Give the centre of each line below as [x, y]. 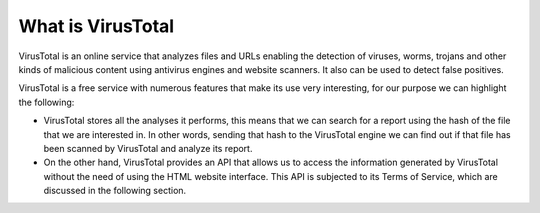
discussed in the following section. [115, 191]
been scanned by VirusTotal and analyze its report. [148, 148]
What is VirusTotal [96, 26]
